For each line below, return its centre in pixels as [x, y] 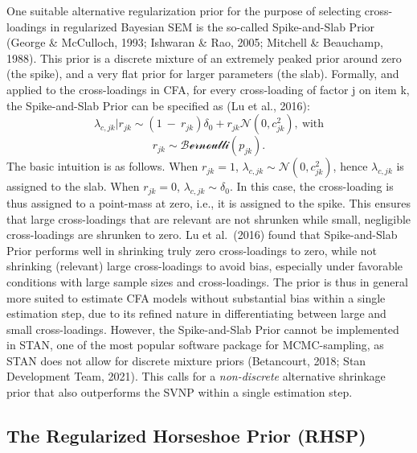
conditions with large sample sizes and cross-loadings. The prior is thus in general [207, 281]
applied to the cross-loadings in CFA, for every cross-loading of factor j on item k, [208, 89]
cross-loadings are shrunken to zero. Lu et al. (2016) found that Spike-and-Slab [202, 235]
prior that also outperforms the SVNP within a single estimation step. [180, 392]
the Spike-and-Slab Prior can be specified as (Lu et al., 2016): [158, 105]
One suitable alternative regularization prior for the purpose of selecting [184, 10]
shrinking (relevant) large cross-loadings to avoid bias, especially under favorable [205, 266]
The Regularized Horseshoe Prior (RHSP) [186, 436]
